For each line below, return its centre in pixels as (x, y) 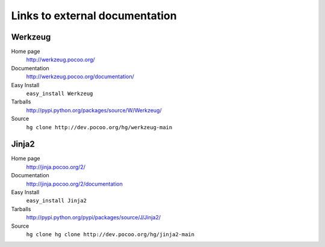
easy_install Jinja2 (57, 201)
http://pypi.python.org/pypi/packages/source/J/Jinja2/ (94, 218)
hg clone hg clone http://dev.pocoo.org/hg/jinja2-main (110, 234)
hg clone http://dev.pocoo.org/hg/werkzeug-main (99, 127)
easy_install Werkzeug (60, 94)
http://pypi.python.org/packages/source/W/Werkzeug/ (94, 110)
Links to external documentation (94, 16)
